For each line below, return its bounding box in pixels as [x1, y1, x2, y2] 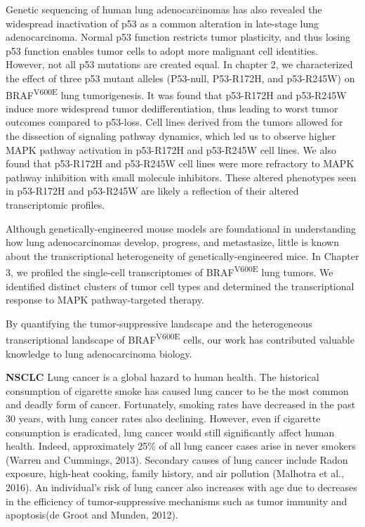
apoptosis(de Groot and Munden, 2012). [6, 507, 178, 522]
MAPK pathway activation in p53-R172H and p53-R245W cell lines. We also [6, 142, 336, 157]
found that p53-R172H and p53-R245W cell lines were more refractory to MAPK [6, 156, 354, 171]
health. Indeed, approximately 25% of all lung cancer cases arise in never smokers [6, 438, 356, 453]
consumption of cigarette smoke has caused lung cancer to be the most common [6, 383, 349, 398]
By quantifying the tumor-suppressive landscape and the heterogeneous [6, 315, 312, 330]
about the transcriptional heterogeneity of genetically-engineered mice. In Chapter [6, 248, 359, 263]
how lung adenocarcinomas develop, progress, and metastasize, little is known [6, 235, 340, 249]
